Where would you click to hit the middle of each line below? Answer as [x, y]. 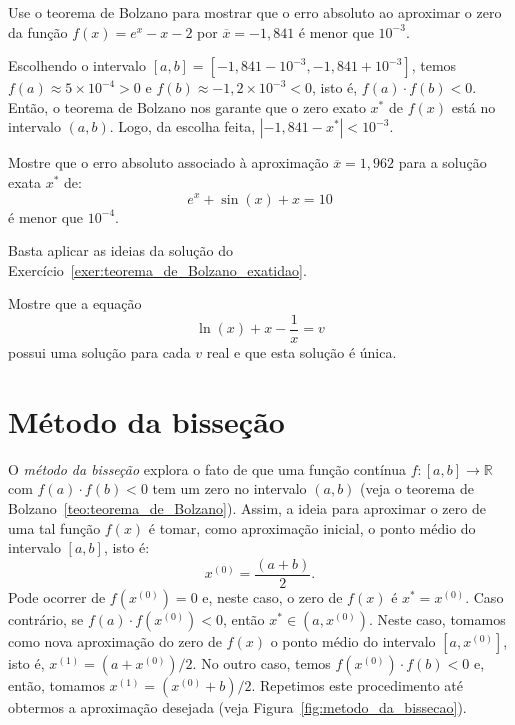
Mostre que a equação [75, 303]
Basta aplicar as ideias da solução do [120, 250]
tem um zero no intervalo [229, 488]
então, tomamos [56, 684]
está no [473, 106]
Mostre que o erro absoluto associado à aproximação [168, 162]
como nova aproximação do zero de [115, 640]
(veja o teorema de [417, 488]
